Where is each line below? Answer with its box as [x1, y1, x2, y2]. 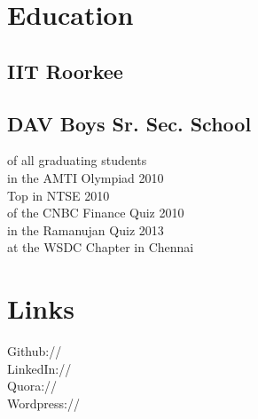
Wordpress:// [7, 393, 80, 412]
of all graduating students [7, 151, 147, 170]
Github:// [7, 342, 62, 360]
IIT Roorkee [7, 57, 123, 84]
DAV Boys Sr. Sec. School [7, 109, 252, 137]
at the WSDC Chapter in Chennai [7, 238, 194, 257]
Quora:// [7, 376, 58, 395]
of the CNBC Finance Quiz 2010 [7, 203, 184, 222]
